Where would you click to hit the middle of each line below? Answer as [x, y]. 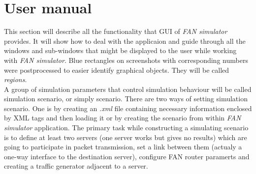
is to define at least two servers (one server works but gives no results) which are [126, 137]
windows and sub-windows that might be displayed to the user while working [120, 50]
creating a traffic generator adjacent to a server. [76, 166]
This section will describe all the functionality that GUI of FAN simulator [116, 31]
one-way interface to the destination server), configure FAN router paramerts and [127, 156]
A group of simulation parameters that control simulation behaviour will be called [128, 89]
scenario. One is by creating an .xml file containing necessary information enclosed [128, 108]
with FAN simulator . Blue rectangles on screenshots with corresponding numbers [126, 60]
